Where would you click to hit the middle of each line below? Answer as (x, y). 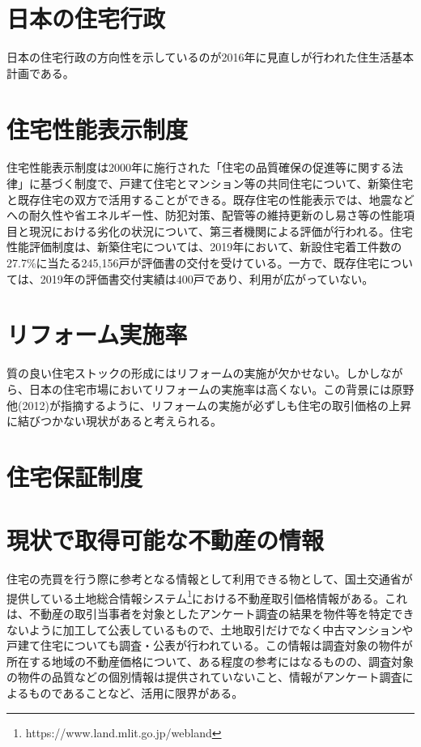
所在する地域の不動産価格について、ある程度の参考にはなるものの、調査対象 (210, 661)
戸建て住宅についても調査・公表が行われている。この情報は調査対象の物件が (210, 645)
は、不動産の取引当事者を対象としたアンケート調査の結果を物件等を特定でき (210, 614)
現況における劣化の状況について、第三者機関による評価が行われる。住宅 (221, 231)
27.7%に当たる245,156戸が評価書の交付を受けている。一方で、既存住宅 (193, 263)
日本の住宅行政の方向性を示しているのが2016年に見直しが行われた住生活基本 (210, 57)
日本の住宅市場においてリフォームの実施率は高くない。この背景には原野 (221, 388)
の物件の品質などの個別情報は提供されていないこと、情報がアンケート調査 (204, 677)
